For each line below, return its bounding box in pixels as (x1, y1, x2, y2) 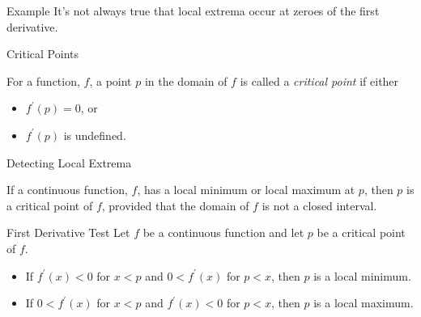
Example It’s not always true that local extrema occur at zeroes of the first (6, 2, 380, 19)
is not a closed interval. (262, 197, 377, 213)
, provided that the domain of (101, 197, 249, 213)
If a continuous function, (6, 181, 128, 198)
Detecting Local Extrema (6, 154, 132, 171)
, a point (89, 72, 132, 89)
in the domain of (144, 72, 228, 89)
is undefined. (63, 126, 126, 143)
